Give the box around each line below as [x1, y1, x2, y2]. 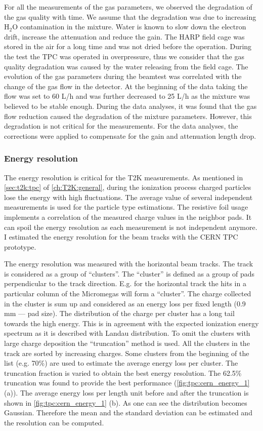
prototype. [4, 241, 36, 252]
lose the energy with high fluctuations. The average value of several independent [4, 191, 253, 202]
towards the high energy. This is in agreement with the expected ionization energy [4, 318, 259, 328]
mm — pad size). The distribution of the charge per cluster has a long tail [4, 308, 235, 319]
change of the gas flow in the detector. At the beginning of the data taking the [4, 81, 248, 91]
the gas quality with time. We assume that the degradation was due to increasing [4, 11, 256, 22]
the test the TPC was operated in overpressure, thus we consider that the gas [4, 51, 244, 61]
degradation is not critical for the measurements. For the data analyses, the [4, 121, 238, 131]
